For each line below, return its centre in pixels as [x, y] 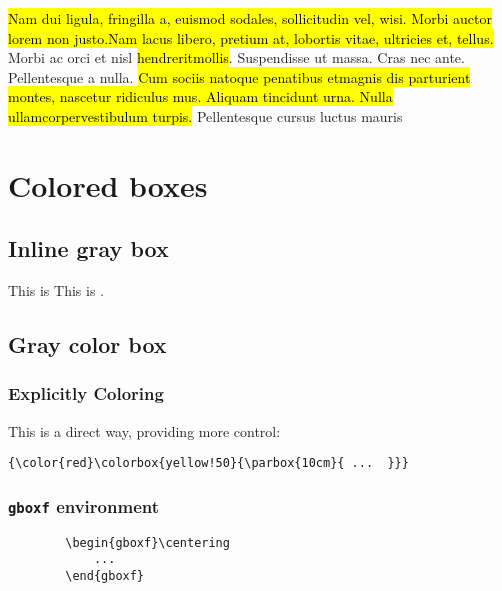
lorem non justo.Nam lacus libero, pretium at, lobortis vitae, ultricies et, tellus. [251, 37]
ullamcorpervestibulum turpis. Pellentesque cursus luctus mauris [205, 115]
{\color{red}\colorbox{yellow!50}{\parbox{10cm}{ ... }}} [208, 463]
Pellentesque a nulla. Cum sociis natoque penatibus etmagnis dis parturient [239, 76]
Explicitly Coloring [86, 393]
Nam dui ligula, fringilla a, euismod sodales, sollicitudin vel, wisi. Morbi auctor [250, 18]
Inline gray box [88, 248]
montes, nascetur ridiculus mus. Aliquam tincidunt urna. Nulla [200, 96]
